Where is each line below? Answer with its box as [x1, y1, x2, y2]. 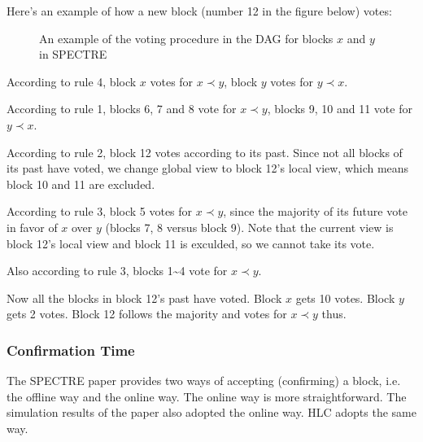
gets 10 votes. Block [295, 289, 395, 306]
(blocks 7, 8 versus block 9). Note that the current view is [105, 218, 394, 235]
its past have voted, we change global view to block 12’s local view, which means [7, 160, 409, 177]
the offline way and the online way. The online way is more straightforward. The [7, 387, 407, 405]
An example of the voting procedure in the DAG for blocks [39, 29, 334, 46]
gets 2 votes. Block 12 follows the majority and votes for [7, 305, 287, 322]
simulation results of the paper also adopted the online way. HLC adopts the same [7, 404, 416, 421]
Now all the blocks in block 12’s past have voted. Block [7, 289, 282, 306]
